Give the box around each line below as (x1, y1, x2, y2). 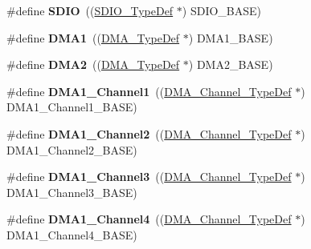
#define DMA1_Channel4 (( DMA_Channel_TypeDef (6, 211, 292, 227)
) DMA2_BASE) (188, 56, 273, 73)
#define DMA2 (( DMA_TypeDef (6, 56, 180, 73)
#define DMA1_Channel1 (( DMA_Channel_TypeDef (6, 82, 292, 99)
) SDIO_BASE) (182, 2, 262, 18)
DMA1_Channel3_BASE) (6, 183, 137, 200)
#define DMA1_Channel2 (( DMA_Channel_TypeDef (6, 125, 292, 142)
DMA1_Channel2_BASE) (6, 141, 137, 158)
